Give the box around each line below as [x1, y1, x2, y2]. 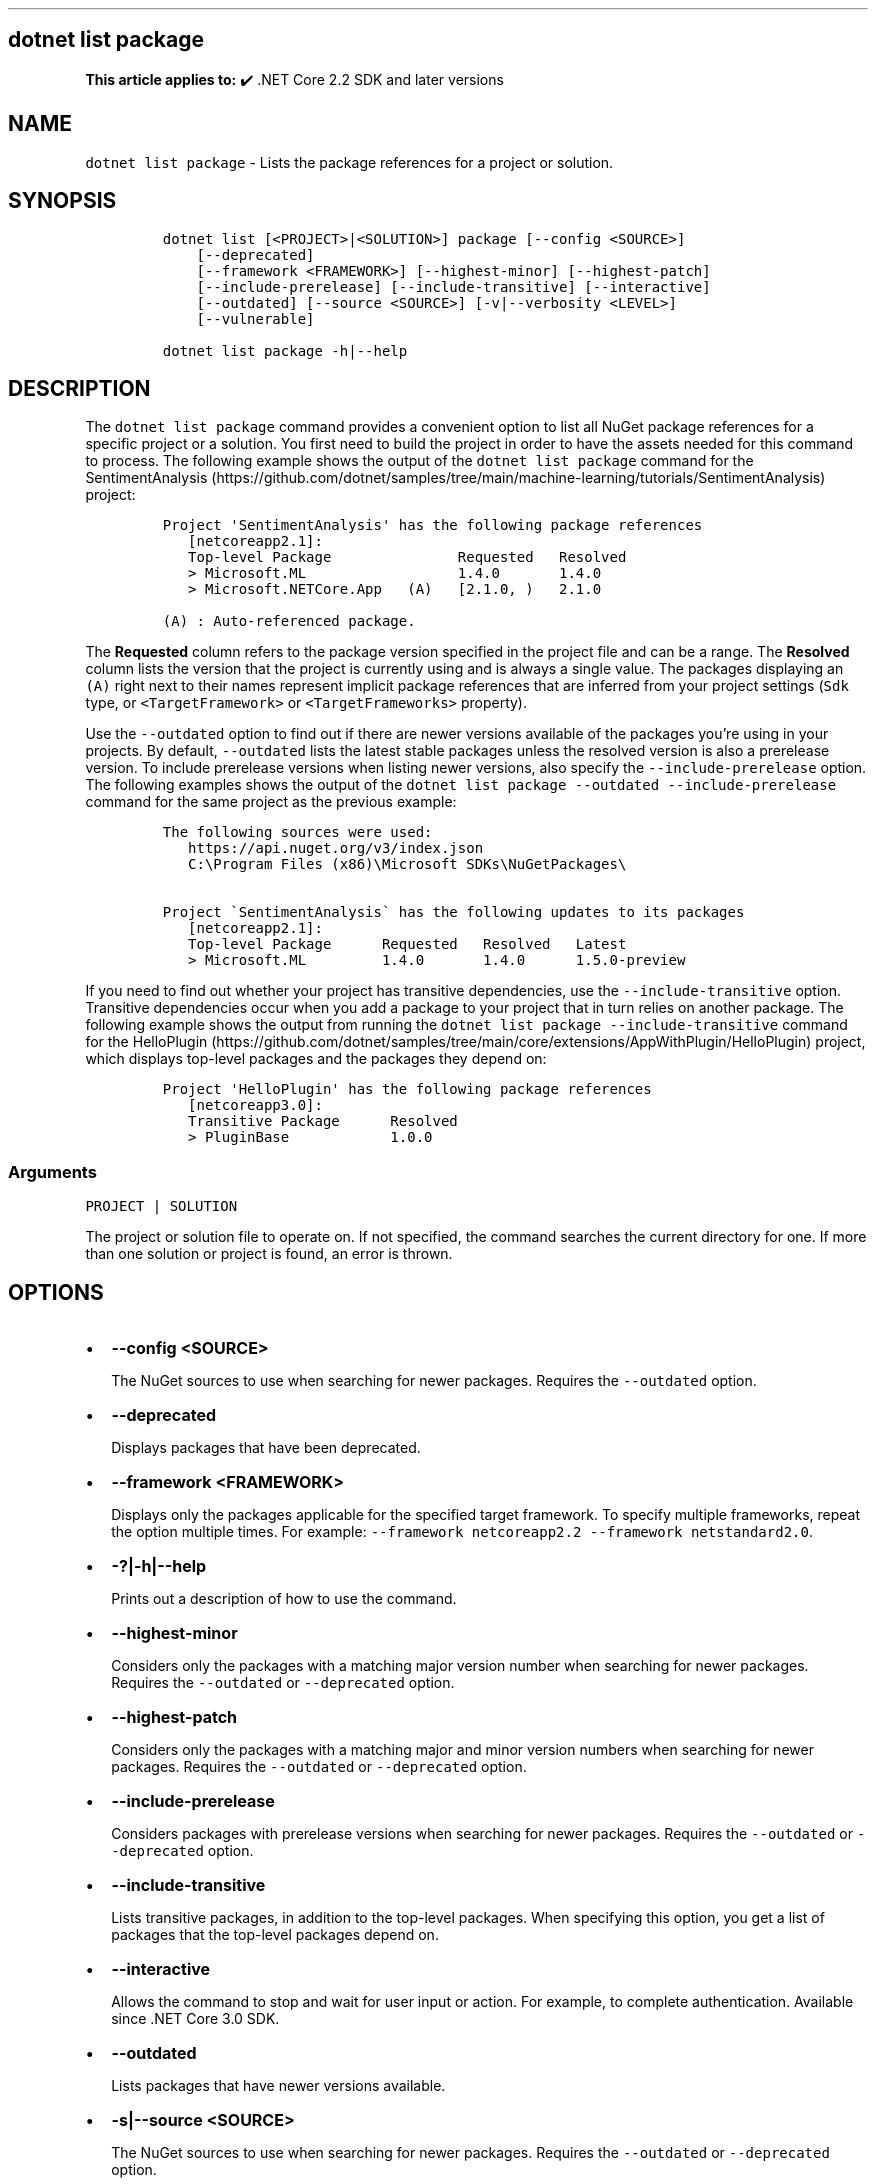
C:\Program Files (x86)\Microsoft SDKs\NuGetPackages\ [188, 856, 627, 873]
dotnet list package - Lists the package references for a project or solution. [85, 153, 614, 171]
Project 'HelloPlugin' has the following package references [162, 1081, 652, 1098]
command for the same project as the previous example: [85, 793, 457, 811]
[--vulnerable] [196, 310, 315, 327]
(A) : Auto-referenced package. [162, 613, 416, 630]
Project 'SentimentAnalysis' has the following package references [162, 517, 703, 534]
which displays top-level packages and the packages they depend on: [85, 1050, 547, 1068]
